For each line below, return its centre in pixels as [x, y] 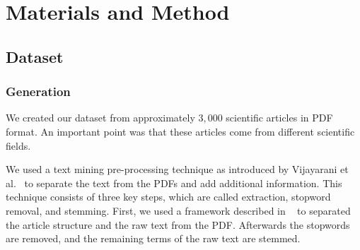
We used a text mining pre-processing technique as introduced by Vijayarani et [177, 169]
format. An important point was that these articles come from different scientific [180, 131]
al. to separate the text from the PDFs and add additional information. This [174, 183]
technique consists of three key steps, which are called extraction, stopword [168, 197]
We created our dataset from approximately [100, 118]
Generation [38, 91]
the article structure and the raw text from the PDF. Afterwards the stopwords [178, 224]
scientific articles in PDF [279, 118]
